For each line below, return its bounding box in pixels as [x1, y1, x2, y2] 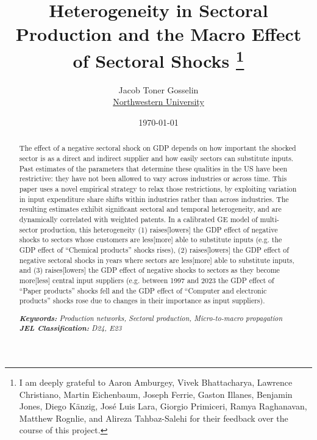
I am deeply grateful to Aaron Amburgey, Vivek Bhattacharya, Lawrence [19, 376, 293, 389]
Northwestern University [113, 95, 204, 108]
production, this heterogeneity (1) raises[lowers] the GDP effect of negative [40, 224, 278, 234]
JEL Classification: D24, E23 [19, 322, 122, 334]
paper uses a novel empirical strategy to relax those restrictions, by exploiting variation [19, 184, 297, 194]
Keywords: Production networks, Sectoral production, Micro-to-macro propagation [19, 312, 283, 323]
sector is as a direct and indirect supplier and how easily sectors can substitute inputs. [19, 153, 294, 164]
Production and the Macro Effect [15, 21, 302, 46]
